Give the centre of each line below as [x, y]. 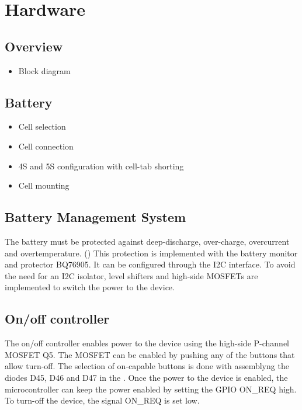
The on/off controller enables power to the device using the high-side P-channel [147, 343]
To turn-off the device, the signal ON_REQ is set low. [102, 400]
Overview [34, 46]
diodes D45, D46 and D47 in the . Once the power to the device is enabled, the [146, 377]
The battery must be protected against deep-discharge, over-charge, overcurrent [147, 241]
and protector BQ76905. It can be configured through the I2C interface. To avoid [150, 264]
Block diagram [44, 70]
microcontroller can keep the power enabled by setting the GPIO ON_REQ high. [151, 389]
